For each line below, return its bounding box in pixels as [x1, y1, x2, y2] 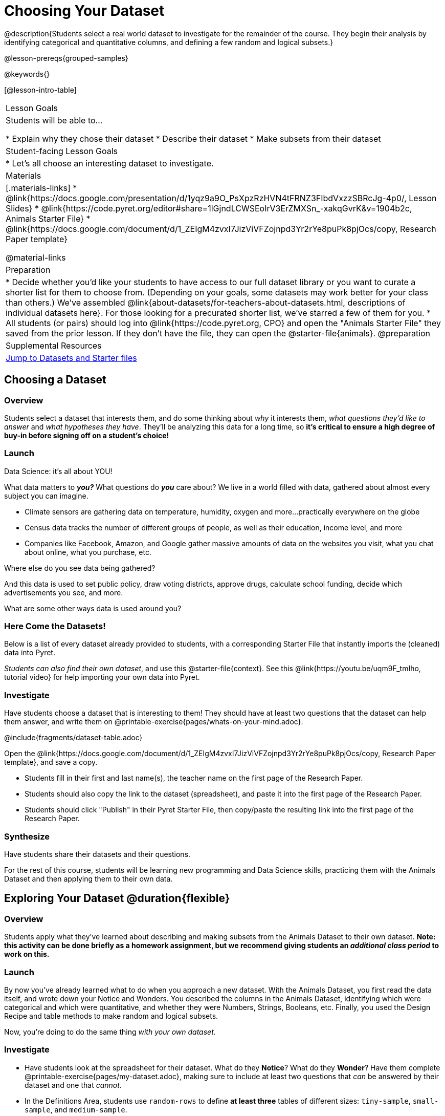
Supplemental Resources [6, 340, 102, 351]
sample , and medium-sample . [25, 1105, 127, 1114]
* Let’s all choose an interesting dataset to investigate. [6, 158, 214, 168]
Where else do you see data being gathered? [4, 563, 155, 572]
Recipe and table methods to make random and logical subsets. [4, 1011, 218, 1020]
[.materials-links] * [6, 182, 77, 193]
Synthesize [4, 831, 50, 842]
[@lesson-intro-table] [4, 85, 77, 94]
